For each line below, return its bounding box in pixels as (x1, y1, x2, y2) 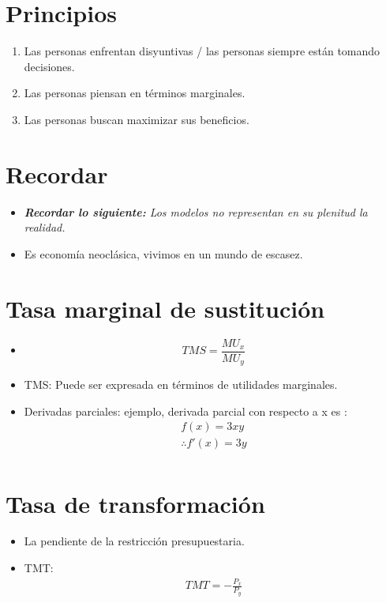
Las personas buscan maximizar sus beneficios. (24, 111, 249, 127)
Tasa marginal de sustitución (6, 292, 325, 324)
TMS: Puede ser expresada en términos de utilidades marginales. (24, 376, 338, 393)
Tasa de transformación (6, 487, 265, 519)
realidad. (24, 219, 66, 236)
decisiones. (24, 58, 75, 74)
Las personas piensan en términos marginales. (24, 85, 245, 101)
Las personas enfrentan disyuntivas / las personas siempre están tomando (24, 43, 380, 59)
